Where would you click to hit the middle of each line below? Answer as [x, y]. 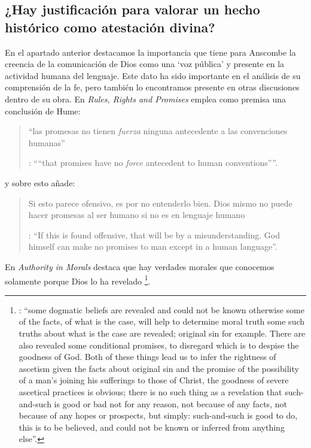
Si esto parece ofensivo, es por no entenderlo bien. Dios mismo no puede [160, 203]
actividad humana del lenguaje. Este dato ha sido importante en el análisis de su [153, 75]
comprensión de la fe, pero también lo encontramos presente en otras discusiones [152, 87]
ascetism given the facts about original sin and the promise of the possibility [159, 368]
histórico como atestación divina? [110, 27]
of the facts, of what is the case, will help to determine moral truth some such [162, 321]
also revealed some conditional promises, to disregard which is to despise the [159, 345]
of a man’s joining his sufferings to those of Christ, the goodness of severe [154, 380]
